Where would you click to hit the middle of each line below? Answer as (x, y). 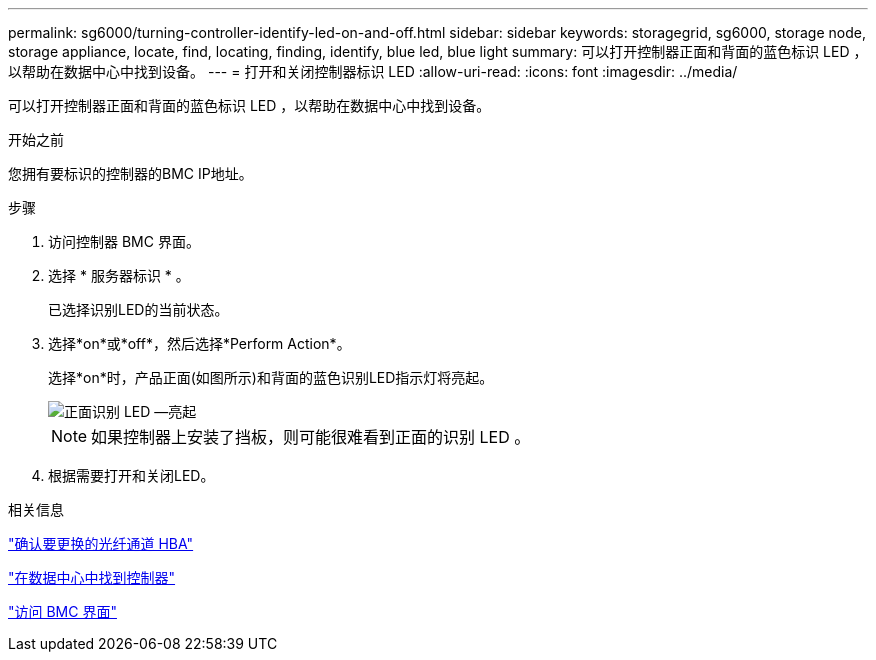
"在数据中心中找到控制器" (92, 577)
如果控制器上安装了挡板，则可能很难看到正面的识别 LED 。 (311, 437)
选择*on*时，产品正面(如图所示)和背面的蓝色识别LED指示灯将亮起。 (271, 377)
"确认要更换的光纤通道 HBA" (101, 543)
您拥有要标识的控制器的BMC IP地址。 (130, 173)
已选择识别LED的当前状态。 (138, 309)
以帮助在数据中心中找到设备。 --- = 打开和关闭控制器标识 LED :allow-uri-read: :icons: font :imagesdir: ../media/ (373, 71)
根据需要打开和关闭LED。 (131, 475)
